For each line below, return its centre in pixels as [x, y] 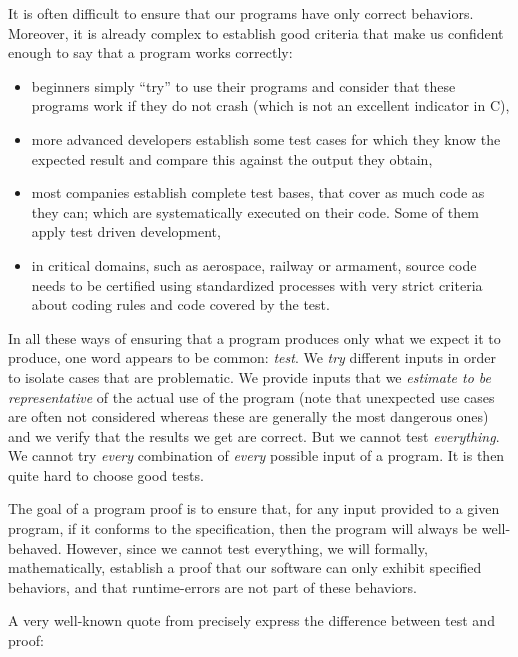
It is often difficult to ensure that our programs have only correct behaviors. [241, 13]
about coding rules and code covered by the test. [180, 304]
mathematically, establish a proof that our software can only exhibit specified [245, 567]
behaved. [35, 547]
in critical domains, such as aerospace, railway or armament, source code [254, 264]
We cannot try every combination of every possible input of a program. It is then [256, 455]
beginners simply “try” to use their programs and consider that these [243, 85]
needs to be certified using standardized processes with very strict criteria [257, 284]
